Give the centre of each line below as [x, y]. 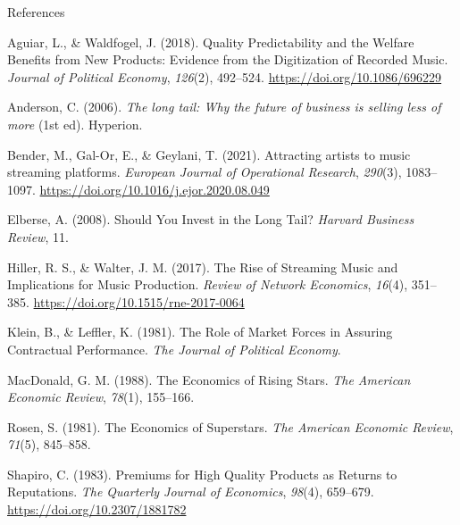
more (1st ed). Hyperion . [75, 124]
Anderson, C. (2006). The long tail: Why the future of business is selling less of [224, 107]
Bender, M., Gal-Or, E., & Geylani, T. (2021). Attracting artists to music [209, 154]
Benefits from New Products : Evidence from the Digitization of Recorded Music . [228, 59]
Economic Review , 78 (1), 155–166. [101, 397]
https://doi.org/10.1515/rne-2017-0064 [139, 301]
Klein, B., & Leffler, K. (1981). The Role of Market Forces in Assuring [200, 332]
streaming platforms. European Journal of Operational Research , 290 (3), [205, 172]
